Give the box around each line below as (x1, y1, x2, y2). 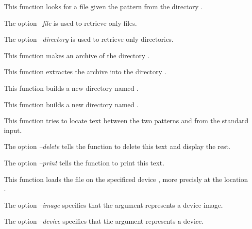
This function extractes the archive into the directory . (4, 66, 167, 77)
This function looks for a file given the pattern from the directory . (4, 1, 203, 11)
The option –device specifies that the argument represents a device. (4, 216, 204, 226)
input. (4, 125, 22, 135)
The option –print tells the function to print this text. (4, 157, 165, 167)
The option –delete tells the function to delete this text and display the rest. (4, 141, 231, 151)
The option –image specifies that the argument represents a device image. (4, 199, 223, 210)
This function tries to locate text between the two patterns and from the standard (4, 115, 249, 126)
